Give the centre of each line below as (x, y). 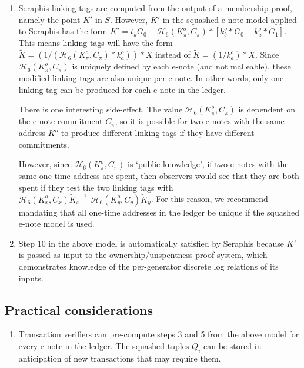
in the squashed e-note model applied (230, 19)
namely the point (49, 19)
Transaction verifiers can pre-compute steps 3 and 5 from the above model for (159, 334)
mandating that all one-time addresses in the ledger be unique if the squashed (159, 212)
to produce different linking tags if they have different (158, 132)
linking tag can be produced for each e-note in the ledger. (122, 89)
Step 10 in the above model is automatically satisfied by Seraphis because (151, 243)
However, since (45, 164)
